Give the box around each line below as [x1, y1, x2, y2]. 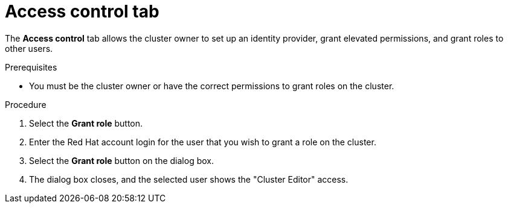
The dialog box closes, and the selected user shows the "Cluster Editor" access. [29, 174, 349, 184]
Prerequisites [5, 61, 57, 72]
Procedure [5, 99, 47, 110]
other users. [5, 43, 53, 54]
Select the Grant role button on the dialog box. [29, 155, 214, 166]
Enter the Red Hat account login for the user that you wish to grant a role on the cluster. [29, 136, 376, 147]
